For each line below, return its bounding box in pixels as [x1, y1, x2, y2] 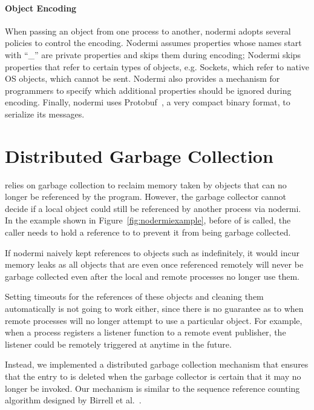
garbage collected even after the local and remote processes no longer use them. [5, 269, 299, 282]
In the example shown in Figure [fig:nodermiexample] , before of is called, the [5, 214, 291, 226]
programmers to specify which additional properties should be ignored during [5, 84, 292, 96]
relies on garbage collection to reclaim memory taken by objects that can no [5, 178, 287, 191]
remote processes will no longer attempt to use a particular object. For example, [5, 314, 303, 326]
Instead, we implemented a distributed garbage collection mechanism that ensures [5, 358, 309, 371]
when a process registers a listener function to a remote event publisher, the [5, 326, 286, 339]
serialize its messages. [5, 107, 85, 120]
